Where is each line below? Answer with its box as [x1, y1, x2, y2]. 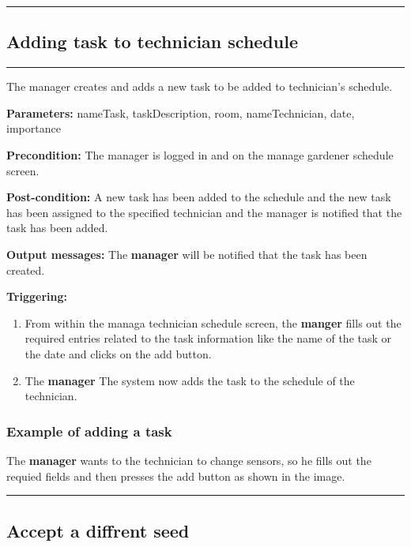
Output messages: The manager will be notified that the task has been [6, 245, 368, 262]
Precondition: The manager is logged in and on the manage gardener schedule [6, 146, 394, 163]
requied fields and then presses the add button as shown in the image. [6, 467, 345, 484]
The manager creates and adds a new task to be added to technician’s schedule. [6, 78, 393, 95]
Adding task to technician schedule [6, 29, 298, 54]
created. [6, 261, 45, 278]
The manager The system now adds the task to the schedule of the [25, 372, 355, 388]
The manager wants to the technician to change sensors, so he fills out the [6, 451, 371, 468]
